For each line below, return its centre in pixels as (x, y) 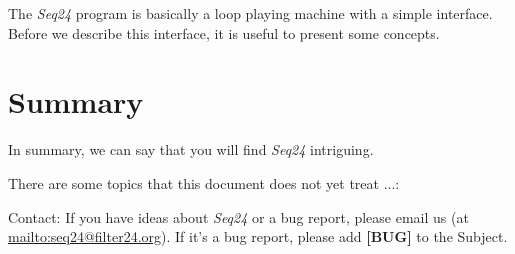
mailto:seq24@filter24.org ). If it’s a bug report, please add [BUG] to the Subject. (258, 236)
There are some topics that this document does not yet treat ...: (204, 182)
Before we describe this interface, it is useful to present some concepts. (224, 32)
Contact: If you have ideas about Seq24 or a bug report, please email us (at (238, 216)
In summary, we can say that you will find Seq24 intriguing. (191, 149)
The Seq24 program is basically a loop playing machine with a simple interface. (250, 13)
